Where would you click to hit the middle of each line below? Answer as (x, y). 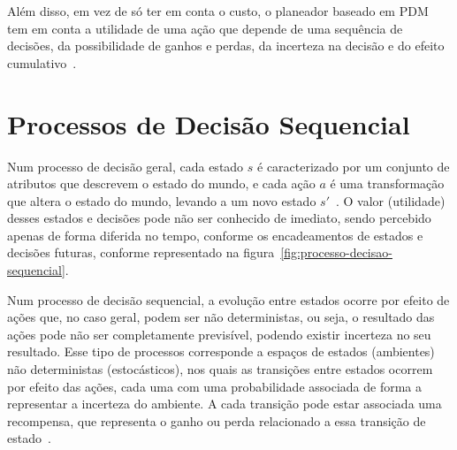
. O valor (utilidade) (391, 200)
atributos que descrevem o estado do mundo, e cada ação (161, 183)
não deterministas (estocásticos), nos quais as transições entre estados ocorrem (220, 369)
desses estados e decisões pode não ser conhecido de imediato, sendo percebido (219, 218)
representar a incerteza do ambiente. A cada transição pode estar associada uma (225, 404)
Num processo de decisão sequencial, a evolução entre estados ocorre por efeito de (228, 299)
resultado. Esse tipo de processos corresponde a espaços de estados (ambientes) (221, 351)
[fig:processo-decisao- (336, 252)
